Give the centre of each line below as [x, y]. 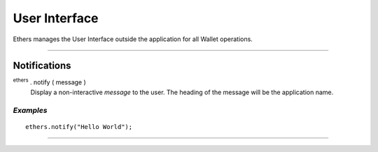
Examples [30, 110]
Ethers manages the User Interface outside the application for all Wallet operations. [133, 39]
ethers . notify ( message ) [50, 82]
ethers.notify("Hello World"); [79, 127]
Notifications [42, 66]
